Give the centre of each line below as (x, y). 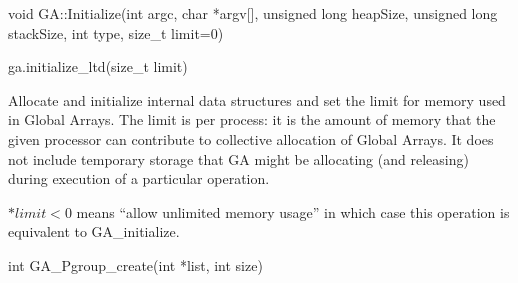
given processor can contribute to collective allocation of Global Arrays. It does (251, 138)
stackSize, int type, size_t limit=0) (116, 32)
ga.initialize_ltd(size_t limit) (98, 66)
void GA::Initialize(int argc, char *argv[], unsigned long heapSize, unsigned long (253, 13)
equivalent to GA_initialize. (94, 231)
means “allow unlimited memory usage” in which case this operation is (293, 211)
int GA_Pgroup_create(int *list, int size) (135, 264)
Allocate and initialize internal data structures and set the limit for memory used (257, 99)
